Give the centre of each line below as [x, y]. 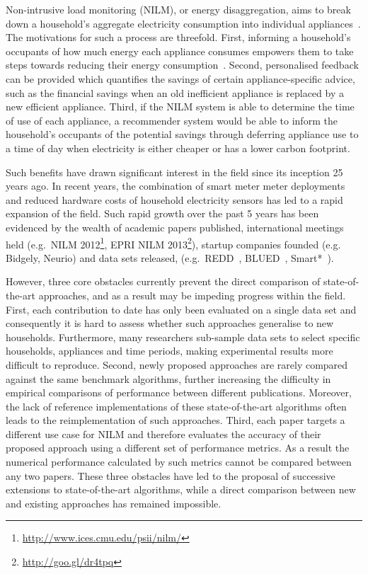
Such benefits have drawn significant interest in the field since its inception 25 [174, 172]
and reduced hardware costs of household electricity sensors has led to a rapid [174, 199]
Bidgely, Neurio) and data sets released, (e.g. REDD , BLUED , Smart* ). [170, 257]
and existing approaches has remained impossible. [114, 503]
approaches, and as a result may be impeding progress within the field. [192, 295]
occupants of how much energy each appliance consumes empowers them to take [180, 51]
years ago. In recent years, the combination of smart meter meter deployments [176, 186]
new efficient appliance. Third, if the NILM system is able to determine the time [180, 107]
